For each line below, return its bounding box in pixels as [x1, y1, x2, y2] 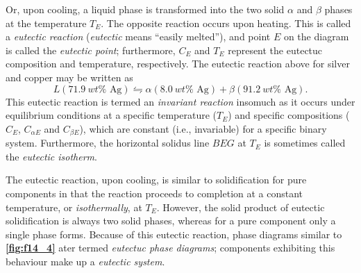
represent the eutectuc [228, 42, 323, 57]
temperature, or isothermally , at [6, 199, 142, 214]
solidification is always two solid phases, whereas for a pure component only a [6, 213, 336, 228]
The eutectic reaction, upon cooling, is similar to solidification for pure [6, 172, 307, 187]
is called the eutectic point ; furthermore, [6, 42, 176, 57]
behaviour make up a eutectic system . [6, 254, 165, 268]
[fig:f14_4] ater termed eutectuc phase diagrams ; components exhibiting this [6, 240, 335, 255]
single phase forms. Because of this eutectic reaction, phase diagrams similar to [6, 226, 342, 241]
